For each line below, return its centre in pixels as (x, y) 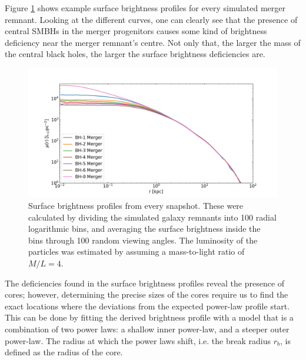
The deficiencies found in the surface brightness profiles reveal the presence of (145, 283)
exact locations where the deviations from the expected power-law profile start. (147, 306)
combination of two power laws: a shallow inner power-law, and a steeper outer (147, 329)
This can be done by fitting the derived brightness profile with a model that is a (149, 317)
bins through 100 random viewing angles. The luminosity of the (143, 240)
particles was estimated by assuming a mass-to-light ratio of (137, 251)
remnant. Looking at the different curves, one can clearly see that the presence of (151, 19)
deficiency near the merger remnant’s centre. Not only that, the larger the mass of (153, 42)
